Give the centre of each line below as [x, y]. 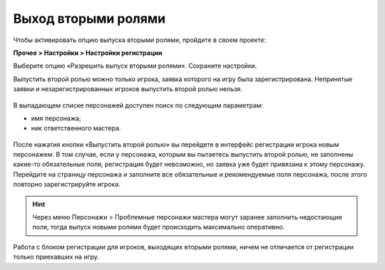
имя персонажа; [56, 118]
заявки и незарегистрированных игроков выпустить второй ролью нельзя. [128, 89]
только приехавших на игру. [56, 257]
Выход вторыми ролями [89, 19]
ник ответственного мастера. [76, 128]
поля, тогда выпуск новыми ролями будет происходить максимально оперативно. [159, 227]
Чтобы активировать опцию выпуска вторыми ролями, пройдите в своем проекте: [140, 40]
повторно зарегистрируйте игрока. [67, 185]
